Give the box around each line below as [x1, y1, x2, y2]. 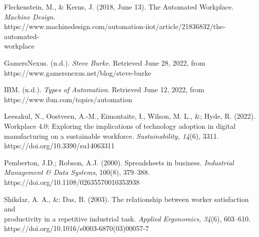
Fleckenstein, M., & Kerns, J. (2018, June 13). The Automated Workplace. [4, 2, 234, 12]
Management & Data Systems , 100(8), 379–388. [4, 167, 150, 177]
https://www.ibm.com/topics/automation [4, 94, 132, 104]
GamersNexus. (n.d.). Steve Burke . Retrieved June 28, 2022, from [4, 57, 205, 68]
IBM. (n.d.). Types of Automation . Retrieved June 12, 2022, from [4, 84, 204, 95]
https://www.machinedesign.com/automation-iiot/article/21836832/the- [4, 21, 225, 32]
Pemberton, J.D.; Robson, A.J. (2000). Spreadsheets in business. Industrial [4, 157, 234, 167]
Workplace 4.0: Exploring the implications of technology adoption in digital [4, 120, 236, 131]
